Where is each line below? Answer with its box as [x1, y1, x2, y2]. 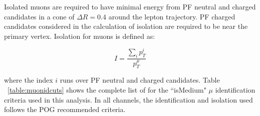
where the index [4, 75, 53, 85]
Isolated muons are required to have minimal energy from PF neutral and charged [4, 1, 256, 11]
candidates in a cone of [4, 11, 75, 21]
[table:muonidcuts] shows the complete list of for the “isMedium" [8, 84, 206, 95]
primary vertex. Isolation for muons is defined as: [4, 30, 155, 41]
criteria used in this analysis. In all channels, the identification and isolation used [4, 94, 253, 105]
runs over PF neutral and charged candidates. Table [60, 75, 220, 85]
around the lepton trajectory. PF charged [108, 11, 235, 21]
